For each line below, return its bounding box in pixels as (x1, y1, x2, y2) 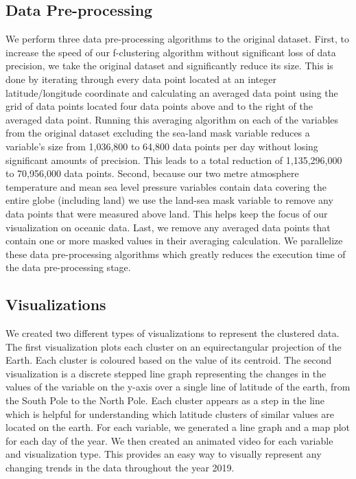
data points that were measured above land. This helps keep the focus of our (5, 206, 328, 220)
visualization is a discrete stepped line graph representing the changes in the (5, 366, 327, 380)
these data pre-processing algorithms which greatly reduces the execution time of (5, 246, 346, 261)
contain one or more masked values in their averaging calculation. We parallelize (5, 233, 343, 248)
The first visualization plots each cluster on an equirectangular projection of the (5, 339, 342, 353)
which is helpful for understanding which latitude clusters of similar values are (5, 406, 335, 421)
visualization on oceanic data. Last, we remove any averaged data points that (5, 220, 331, 234)
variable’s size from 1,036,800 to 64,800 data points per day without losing (5, 139, 318, 153)
